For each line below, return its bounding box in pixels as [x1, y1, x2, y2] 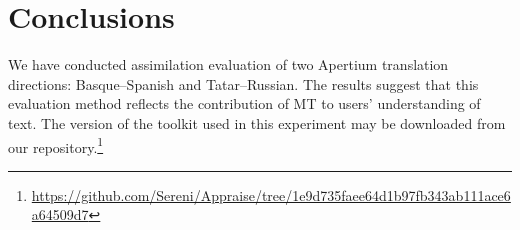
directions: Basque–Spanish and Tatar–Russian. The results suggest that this [8, 73, 479, 94]
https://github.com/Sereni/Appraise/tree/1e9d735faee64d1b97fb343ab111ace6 [31, 184, 511, 205]
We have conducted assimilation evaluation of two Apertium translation [8, 54, 449, 75]
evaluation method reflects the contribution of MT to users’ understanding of [8, 93, 481, 114]
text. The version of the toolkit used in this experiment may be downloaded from [8, 112, 506, 133]
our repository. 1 [8, 133, 104, 157]
